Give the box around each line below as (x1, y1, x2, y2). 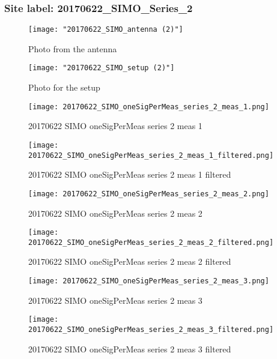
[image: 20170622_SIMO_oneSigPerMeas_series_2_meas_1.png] (28, 102, 269, 111)
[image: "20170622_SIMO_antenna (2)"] (28, 25, 183, 34)
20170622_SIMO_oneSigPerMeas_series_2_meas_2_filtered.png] (28, 238, 274, 247)
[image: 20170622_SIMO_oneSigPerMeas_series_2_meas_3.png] (28, 277, 269, 286)
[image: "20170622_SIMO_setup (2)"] (28, 64, 175, 73)
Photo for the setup (28, 81, 100, 94)
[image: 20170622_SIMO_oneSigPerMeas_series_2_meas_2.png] (28, 189, 269, 198)
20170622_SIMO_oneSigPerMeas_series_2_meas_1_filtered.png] (28, 151, 274, 160)
